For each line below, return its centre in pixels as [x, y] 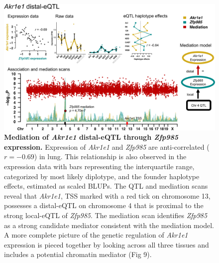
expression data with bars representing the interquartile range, [99, 166]
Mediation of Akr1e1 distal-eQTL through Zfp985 [91, 137]
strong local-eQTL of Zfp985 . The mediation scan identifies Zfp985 [106, 215]
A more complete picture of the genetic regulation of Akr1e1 [96, 235]
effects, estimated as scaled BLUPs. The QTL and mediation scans [106, 186]
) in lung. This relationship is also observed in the [110, 156]
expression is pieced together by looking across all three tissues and [107, 244]
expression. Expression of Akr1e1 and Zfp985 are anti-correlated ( [107, 146]
